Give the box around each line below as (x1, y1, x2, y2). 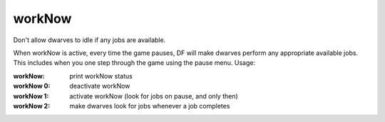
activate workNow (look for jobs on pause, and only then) (69, 91, 238, 100)
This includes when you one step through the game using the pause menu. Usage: (13, 59, 256, 67)
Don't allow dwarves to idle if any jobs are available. (13, 36, 166, 44)
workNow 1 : (13, 91, 49, 100)
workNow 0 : (13, 82, 51, 91)
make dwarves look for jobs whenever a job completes (69, 101, 230, 110)
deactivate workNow (69, 82, 130, 91)
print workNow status (69, 71, 133, 80)
